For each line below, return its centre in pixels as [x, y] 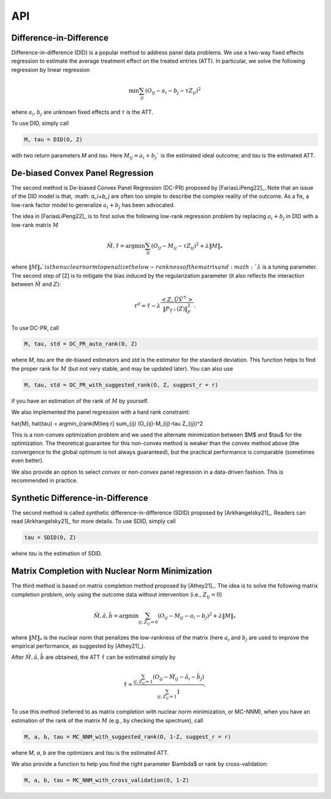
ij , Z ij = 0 [148, 623]
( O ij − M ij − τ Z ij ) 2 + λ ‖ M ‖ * [187, 246]
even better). [28, 460]
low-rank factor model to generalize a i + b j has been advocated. [93, 206]
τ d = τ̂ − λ [147, 305]
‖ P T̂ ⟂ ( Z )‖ [175, 309]
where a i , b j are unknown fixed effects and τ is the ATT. [82, 112]
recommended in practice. [45, 480]
